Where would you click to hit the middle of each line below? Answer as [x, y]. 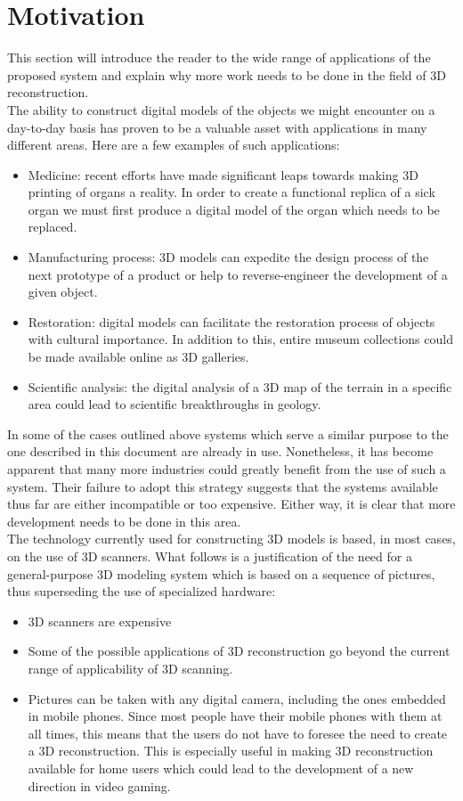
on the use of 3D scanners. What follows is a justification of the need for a [210, 556]
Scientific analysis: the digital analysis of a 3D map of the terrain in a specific [240, 386]
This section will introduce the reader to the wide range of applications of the [219, 57]
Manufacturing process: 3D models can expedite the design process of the [228, 257]
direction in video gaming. [99, 785]
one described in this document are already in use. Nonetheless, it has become [220, 451]
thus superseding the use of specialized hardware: [142, 591]
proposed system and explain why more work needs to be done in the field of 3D [227, 74]
